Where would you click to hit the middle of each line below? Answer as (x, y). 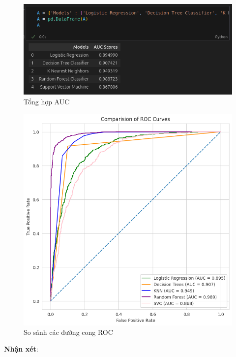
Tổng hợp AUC (47, 101)
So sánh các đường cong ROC (68, 332)
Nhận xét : (21, 348)
